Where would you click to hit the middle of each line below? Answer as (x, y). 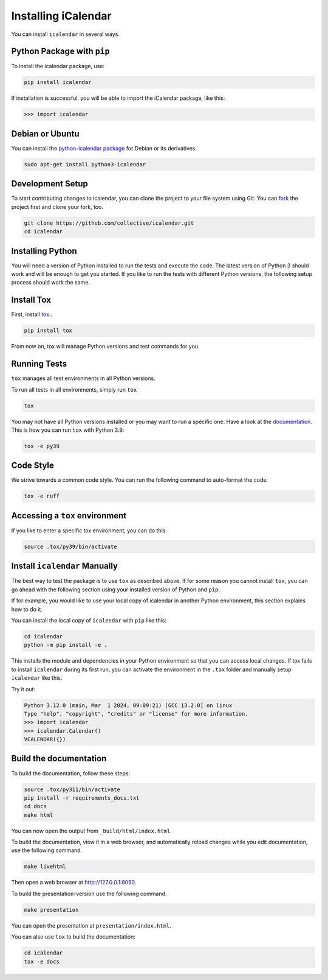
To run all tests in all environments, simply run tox (74, 389)
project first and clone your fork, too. (57, 206)
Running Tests (39, 364)
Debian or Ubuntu (45, 134)
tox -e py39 (42, 446)
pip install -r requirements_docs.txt (82, 798)
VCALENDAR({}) (45, 739)
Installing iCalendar (61, 16)
